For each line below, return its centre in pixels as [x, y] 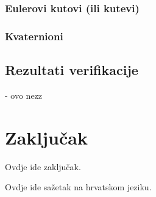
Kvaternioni [34, 36]
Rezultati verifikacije [72, 70]
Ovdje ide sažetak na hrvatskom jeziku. [78, 187]
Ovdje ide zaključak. [43, 166]
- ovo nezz [24, 95]
